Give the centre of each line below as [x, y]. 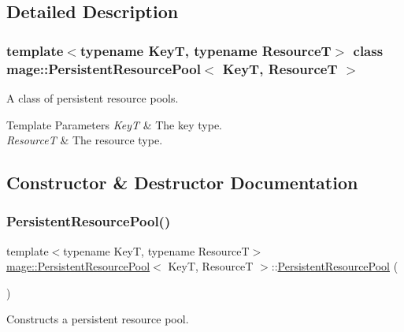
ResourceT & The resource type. [85, 140]
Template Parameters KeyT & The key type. [114, 124]
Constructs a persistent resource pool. [98, 319]
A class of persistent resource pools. [93, 97]
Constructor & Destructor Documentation [182, 183]
